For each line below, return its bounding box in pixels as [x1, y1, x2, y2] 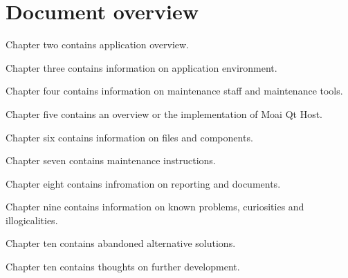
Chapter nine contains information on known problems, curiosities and [6, 199, 304, 214]
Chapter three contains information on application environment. [6, 60, 277, 75]
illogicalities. [6, 212, 58, 227]
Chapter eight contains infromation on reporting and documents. [6, 176, 281, 190]
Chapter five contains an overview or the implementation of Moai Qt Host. [6, 106, 322, 121]
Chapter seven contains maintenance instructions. [6, 153, 216, 168]
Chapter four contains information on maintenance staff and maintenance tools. [6, 83, 343, 98]
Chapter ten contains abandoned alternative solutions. [6, 236, 236, 250]
